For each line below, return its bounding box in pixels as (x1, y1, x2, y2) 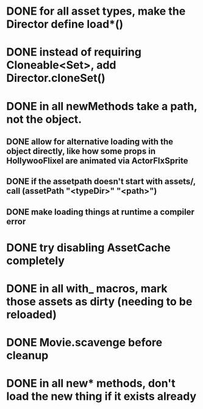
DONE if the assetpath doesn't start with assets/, (6, 176, 196, 187)
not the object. (6, 112, 82, 126)
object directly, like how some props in (6, 146, 156, 157)
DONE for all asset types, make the (6, 4, 186, 18)
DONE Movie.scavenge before (6, 336, 163, 350)
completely (6, 254, 65, 267)
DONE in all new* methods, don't (6, 377, 176, 391)
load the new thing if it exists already (6, 389, 197, 403)
